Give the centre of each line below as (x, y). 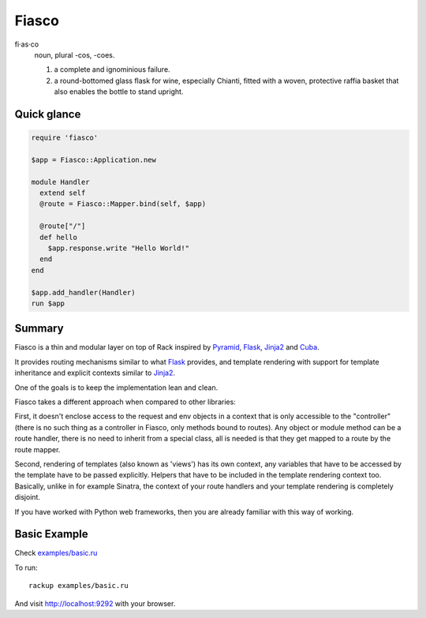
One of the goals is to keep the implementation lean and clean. (116, 388)
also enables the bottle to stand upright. (119, 92)
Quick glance (48, 114)
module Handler (60, 182)
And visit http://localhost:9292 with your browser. (95, 603)
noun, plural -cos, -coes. (75, 54)
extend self (63, 193)
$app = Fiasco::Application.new (94, 159)
